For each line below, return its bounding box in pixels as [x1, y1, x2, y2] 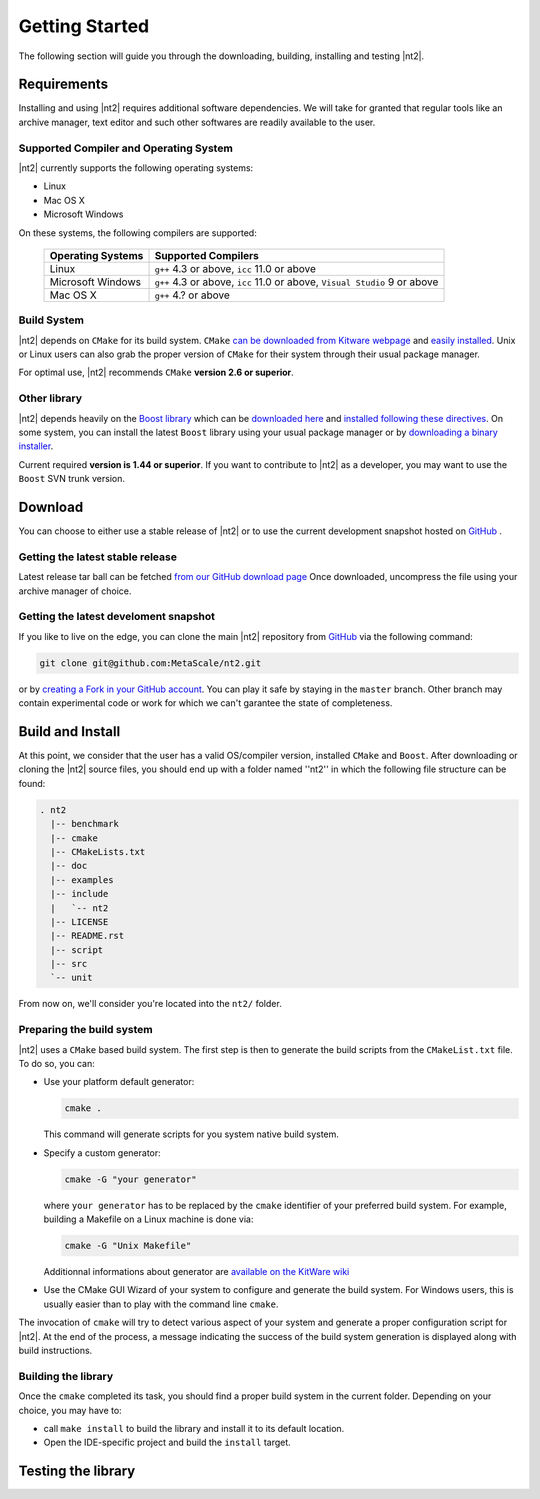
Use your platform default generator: [43, 1076, 195, 1088]
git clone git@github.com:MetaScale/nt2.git [39, 657, 262, 669]
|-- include [50, 888, 109, 900]
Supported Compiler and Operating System [18, 141, 234, 155]
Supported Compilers [154, 248, 260, 262]
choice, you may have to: [18, 1404, 122, 1416]
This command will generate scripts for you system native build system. [43, 1128, 340, 1140]
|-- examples [50, 874, 114, 885]
